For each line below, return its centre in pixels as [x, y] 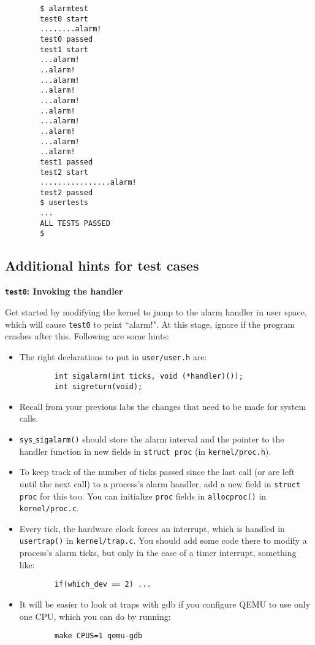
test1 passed [66, 162]
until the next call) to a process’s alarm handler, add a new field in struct [160, 483]
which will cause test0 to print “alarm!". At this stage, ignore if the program [150, 324]
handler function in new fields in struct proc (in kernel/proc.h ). [145, 451]
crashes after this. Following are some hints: [87, 336]
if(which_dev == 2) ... [103, 585]
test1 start [64, 49]
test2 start [64, 172]
